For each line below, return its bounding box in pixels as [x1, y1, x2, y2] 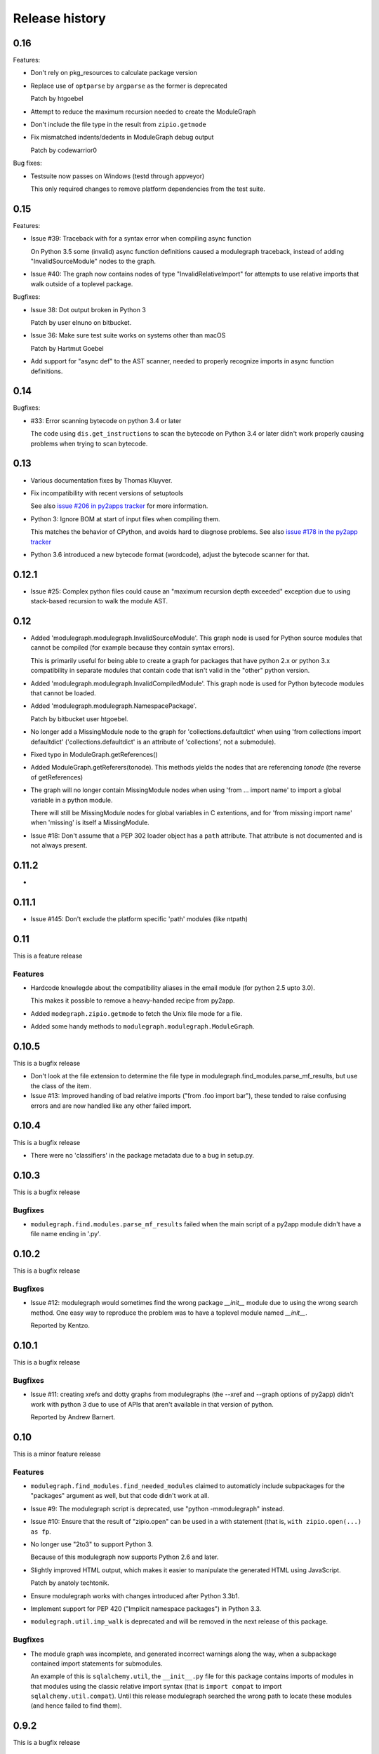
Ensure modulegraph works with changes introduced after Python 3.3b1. [30, 1591, 240, 1600]
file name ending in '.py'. [30, 1230, 101, 1238]
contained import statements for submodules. [30, 1659, 163, 1668]
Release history [13, 11, 107, 26]
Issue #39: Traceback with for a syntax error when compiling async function [30, 234, 252, 243]
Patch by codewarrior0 [30, 146, 98, 154]
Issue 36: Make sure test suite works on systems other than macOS [30, 331, 226, 340]
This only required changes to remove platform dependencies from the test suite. [30, 185, 266, 193]
